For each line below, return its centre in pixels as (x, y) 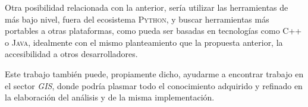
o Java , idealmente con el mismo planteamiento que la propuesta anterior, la (144, 42)
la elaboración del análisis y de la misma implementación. (110, 97)
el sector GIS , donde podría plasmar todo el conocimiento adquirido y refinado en (154, 85)
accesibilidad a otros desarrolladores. (71, 54)
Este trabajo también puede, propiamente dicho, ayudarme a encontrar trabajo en (154, 73)
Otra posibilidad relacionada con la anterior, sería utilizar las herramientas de (147, 7)
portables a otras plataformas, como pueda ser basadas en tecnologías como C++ (153, 31)
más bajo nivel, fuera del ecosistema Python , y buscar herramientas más (137, 19)
